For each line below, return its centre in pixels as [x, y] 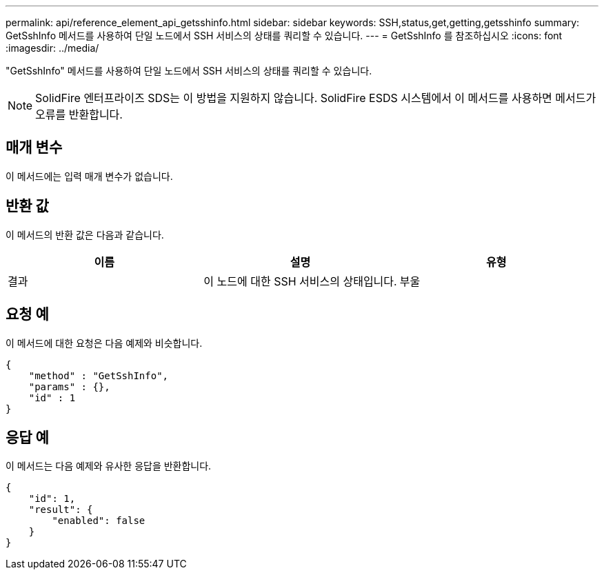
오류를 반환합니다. [79, 114]
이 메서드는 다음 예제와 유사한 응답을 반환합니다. [109, 466]
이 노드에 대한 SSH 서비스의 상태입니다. [300, 281]
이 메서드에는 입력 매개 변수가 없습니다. [89, 176]
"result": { [61, 510]
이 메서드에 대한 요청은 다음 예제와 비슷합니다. [104, 343]
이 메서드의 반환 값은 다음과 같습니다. [85, 234]
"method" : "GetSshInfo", [99, 375]
